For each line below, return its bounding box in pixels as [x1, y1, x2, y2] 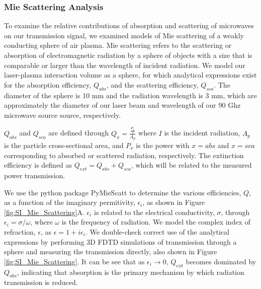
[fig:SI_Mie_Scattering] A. [4, 206, 84, 217]
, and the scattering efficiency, [106, 79, 199, 90]
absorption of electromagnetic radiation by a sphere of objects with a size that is [4, 50, 252, 60]
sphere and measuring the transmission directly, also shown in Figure [4, 246, 217, 257]
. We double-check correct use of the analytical [85, 226, 229, 237]
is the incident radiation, [164, 127, 240, 138]
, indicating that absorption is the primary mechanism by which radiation [17, 266, 244, 277]
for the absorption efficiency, [4, 79, 92, 90]
